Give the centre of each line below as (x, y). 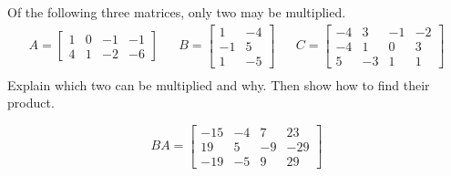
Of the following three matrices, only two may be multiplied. (177, 12)
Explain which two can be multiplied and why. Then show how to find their (219, 84)
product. (31, 103)
